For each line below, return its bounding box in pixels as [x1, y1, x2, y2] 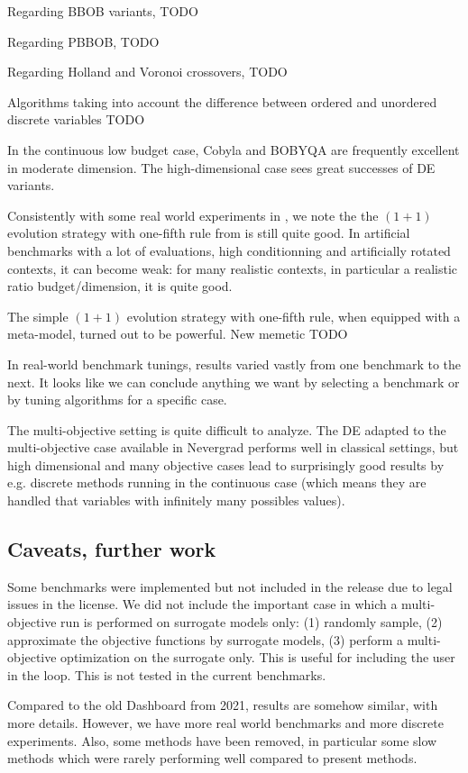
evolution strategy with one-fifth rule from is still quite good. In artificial [7, 223, 410, 242]
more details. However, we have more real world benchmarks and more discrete [7, 714, 444, 732]
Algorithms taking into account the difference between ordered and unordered [7, 92, 437, 111]
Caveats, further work [7, 535, 216, 563]
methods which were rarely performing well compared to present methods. [7, 749, 418, 768]
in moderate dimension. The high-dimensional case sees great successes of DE [7, 158, 436, 177]
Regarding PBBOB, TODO [7, 32, 160, 50]
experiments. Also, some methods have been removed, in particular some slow [7, 731, 437, 750]
